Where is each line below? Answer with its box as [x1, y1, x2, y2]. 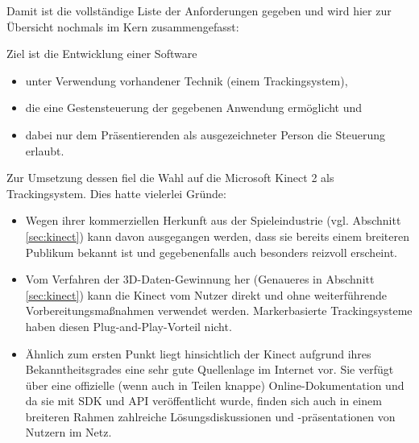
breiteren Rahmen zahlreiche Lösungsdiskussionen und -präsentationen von [25, 408, 396, 424]
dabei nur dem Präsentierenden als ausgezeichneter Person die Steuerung [25, 126, 386, 143]
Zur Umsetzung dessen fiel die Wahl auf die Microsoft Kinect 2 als [6, 169, 334, 186]
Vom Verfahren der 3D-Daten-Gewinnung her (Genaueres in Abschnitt [25, 271, 375, 288]
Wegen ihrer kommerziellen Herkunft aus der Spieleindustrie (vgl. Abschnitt [25, 212, 401, 229]
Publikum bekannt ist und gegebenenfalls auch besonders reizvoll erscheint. [25, 243, 397, 260]
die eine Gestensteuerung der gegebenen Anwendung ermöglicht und [25, 99, 363, 116]
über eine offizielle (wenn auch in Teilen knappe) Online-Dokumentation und [25, 376, 404, 393]
